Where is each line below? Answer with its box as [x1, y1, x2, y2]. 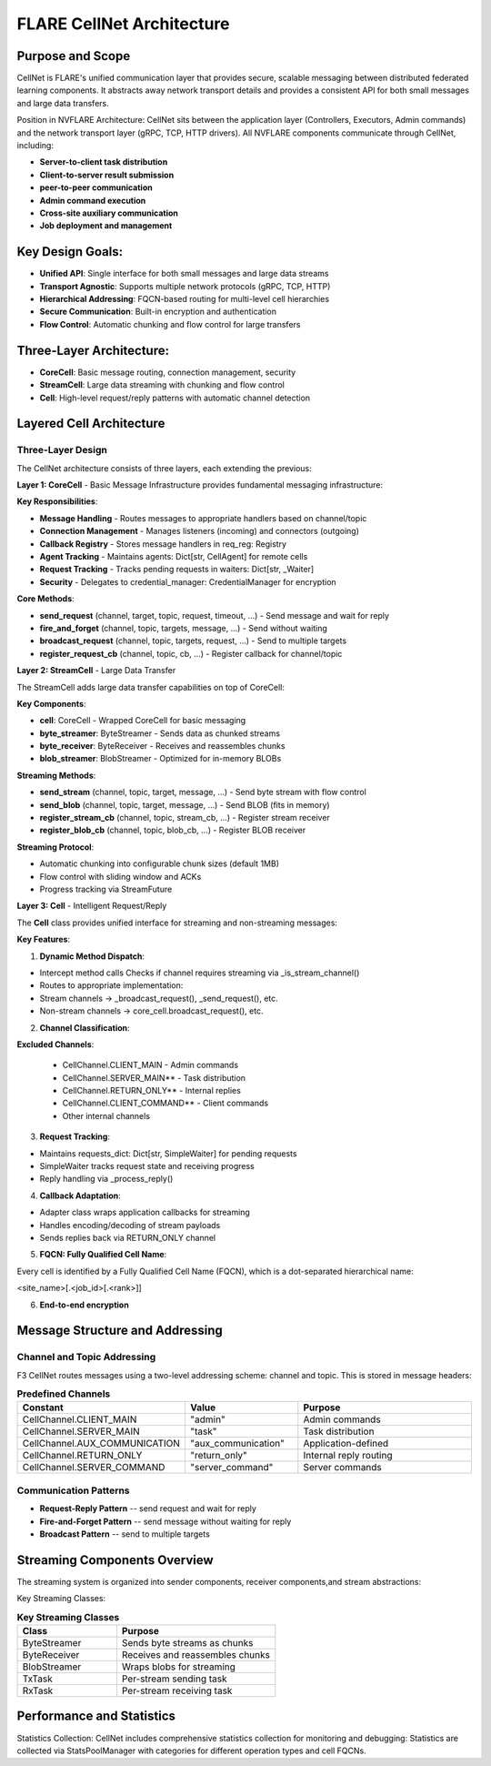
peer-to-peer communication [39, 182, 154, 193]
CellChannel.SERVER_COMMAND [22, 1461, 165, 1474]
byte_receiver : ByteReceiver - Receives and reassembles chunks [39, 741, 286, 752]
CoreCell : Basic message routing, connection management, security [39, 367, 296, 378]
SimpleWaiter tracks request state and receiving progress [39, 1161, 255, 1172]
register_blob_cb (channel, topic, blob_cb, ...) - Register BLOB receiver [39, 824, 306, 836]
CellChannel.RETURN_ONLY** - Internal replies [62, 1085, 241, 1096]
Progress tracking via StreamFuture [39, 883, 173, 894]
